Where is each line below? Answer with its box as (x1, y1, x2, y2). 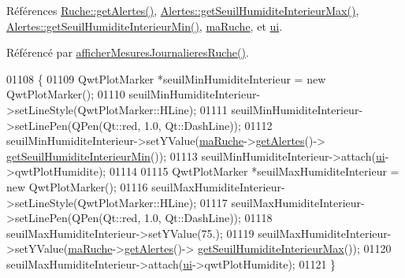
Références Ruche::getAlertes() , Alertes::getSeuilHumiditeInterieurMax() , (6, 2, 359, 18)
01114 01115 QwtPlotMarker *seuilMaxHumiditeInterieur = (109, 163, 399, 180)
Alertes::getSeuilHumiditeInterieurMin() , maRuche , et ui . (6, 17, 283, 34)
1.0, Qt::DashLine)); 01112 (143, 117, 273, 133)
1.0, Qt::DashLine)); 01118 (143, 209, 273, 226)
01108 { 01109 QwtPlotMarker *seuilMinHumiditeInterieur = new (6, 70, 326, 87)
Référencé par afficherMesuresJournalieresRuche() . (6, 44, 249, 61)
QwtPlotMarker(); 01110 (6, 86, 125, 102)
